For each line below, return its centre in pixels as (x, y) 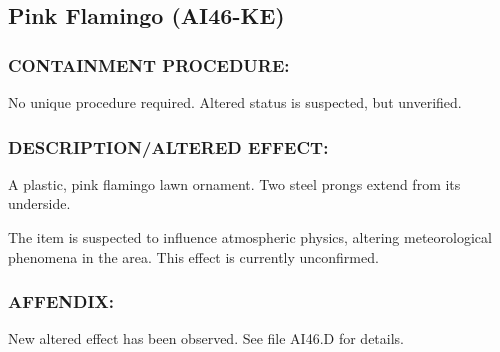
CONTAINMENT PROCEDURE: (149, 64)
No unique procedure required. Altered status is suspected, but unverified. (235, 102)
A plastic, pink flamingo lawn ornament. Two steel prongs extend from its (234, 183)
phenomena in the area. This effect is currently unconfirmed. (193, 256)
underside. (39, 203)
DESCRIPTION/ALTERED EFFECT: (168, 146)
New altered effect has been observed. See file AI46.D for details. (206, 338)
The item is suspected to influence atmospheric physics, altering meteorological (250, 237)
